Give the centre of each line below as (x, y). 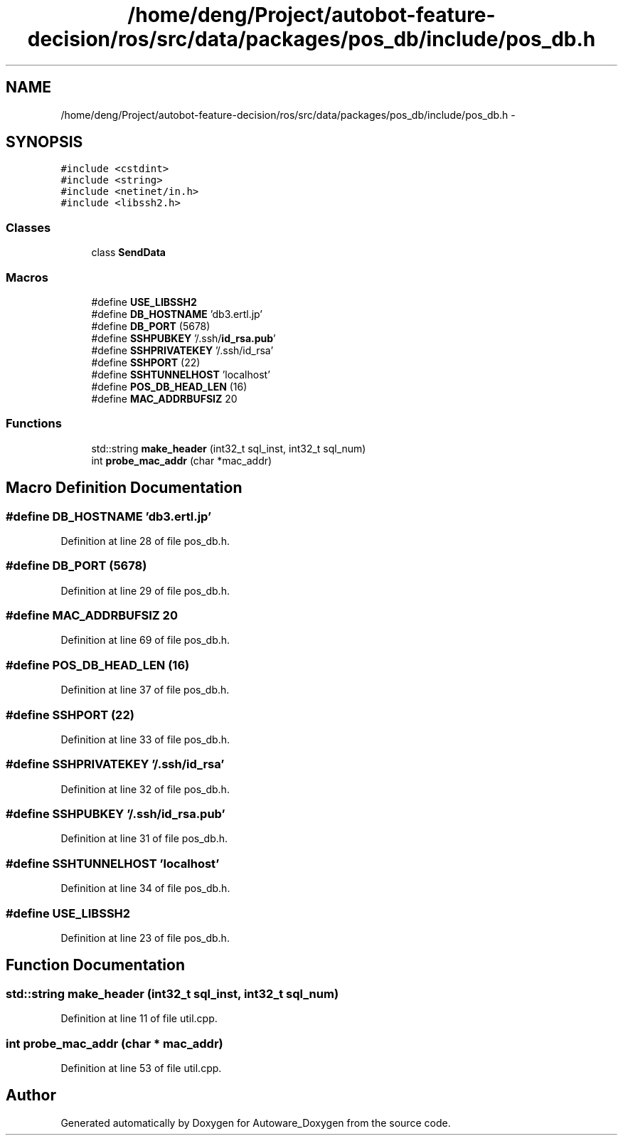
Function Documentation (95, 965)
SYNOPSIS (44, 142)
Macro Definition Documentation (124, 488)
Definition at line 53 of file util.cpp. (141, 1068)
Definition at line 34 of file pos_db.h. (145, 888)
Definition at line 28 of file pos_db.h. (145, 541)
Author (31, 1095)
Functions (34, 424)
